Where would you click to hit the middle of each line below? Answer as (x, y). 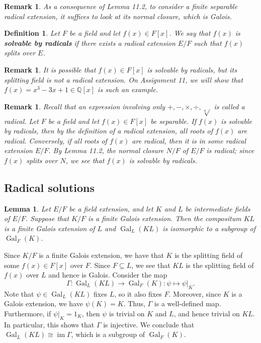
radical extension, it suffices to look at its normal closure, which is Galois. (118, 16)
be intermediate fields (218, 208)
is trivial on (127, 313)
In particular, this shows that (49, 324)
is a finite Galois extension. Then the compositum (164, 218)
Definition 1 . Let (32, 33)
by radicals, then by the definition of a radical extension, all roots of (108, 131)
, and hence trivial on (207, 313)
